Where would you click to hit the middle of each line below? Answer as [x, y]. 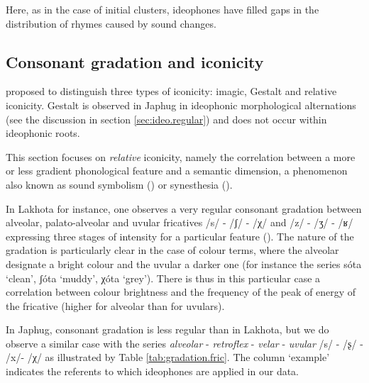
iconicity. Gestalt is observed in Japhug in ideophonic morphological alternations [181, 105]
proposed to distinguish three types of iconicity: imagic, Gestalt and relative [171, 91]
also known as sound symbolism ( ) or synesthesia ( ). [119, 184]
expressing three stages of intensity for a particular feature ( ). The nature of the [180, 236]
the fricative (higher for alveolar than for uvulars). [115, 305]
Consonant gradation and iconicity [135, 61]
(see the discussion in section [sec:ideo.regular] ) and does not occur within [166, 119]
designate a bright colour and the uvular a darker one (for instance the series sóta [184, 263]
